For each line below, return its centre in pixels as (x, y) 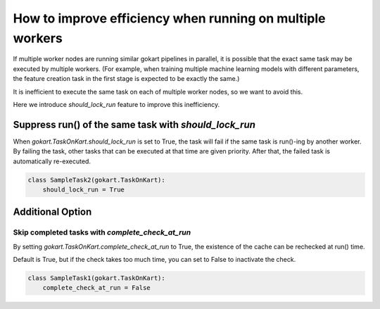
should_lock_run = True (83, 189)
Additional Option (52, 212)
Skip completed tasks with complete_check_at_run (102, 232)
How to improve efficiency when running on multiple (169, 18)
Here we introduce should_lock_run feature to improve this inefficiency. (116, 104)
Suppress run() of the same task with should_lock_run (134, 124)
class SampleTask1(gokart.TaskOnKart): (96, 278)
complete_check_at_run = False (96, 288)
